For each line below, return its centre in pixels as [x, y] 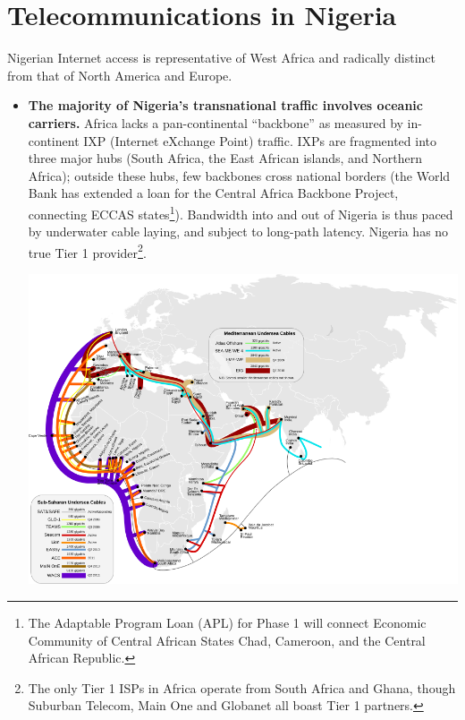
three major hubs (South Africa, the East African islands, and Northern [225, 158]
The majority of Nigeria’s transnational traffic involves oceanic [225, 105]
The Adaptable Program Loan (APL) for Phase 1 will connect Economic [227, 622]
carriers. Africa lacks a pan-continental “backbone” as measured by [216, 122]
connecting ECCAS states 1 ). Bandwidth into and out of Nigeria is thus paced [241, 212]
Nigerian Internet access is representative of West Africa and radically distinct [222, 58]
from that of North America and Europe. [120, 75]
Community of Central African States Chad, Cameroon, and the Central [227, 640]
